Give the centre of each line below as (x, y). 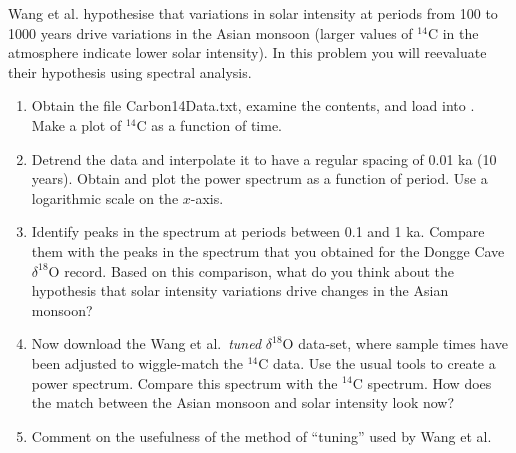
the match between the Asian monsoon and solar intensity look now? (243, 402)
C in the (453, 32)
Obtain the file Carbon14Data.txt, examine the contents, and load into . (253, 105)
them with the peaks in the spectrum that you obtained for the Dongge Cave (268, 250)
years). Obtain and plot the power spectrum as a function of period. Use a (259, 178)
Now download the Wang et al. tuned (146, 343)
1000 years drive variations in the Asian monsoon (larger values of (210, 32)
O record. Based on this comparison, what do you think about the (251, 270)
